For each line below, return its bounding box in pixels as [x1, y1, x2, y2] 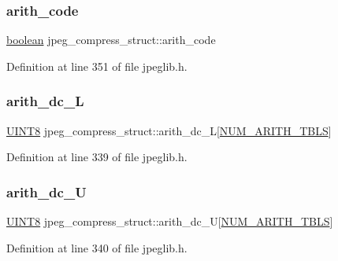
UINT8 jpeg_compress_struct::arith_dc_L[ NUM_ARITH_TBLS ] [6, 122, 332, 138]
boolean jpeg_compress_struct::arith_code [6, 31, 216, 48]
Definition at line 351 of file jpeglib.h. [6, 57, 188, 74]
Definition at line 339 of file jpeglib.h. [6, 149, 188, 165]
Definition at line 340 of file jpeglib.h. [6, 239, 188, 255]
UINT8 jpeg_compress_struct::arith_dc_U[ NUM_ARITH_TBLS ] [6, 213, 333, 230]
